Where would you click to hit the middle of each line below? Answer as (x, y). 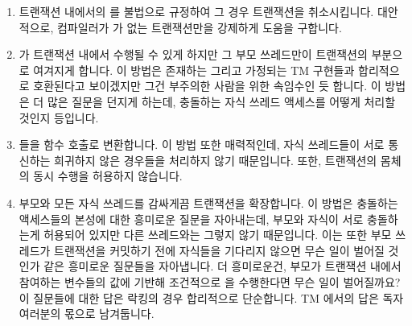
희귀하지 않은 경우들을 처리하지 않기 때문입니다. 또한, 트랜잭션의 (216, 160)
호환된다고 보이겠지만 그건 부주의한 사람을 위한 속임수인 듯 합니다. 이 (207, 86)
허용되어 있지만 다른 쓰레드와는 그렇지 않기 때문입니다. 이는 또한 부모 (218, 235)
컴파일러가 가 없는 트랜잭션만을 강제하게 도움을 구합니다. (199, 27)
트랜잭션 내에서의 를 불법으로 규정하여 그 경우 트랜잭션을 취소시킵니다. (196, 11)
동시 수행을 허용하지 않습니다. (108, 176)
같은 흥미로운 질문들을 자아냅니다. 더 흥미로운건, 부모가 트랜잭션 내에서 (222, 266)
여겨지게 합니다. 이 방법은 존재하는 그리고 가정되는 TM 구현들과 (194, 70)
